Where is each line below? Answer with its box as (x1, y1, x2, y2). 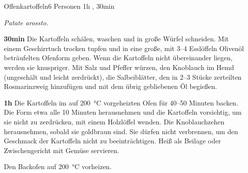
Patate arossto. (4, 17, 48, 27)
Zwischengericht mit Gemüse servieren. (4, 145, 120, 155)
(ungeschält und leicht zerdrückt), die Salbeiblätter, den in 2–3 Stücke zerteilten (4, 71, 242, 82)
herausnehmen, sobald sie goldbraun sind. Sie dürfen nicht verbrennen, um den (4, 126, 238, 136)
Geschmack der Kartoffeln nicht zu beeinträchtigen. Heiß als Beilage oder (4, 136, 221, 146)
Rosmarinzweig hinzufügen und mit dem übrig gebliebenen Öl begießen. (4, 81, 217, 91)
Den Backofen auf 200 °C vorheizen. (4, 161, 112, 172)
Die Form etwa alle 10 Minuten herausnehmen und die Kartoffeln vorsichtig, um (4, 107, 242, 117)
